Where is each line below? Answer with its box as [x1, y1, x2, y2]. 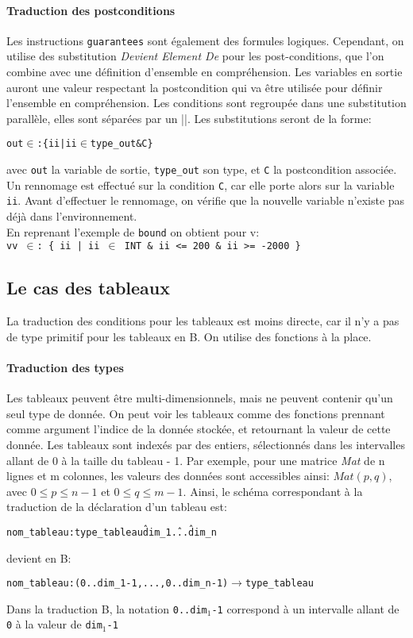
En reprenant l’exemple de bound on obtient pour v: [6, 223, 260, 240]
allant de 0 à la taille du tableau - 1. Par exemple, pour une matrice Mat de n [6, 452, 385, 468]
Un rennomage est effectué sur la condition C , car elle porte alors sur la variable [6, 176, 395, 193]
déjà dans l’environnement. [6, 208, 137, 225]
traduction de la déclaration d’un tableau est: [6, 498, 227, 515]
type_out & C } [90, 138, 153, 150]
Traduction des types [6, 359, 124, 375]
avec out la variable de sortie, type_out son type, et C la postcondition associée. [6, 161, 397, 178]
